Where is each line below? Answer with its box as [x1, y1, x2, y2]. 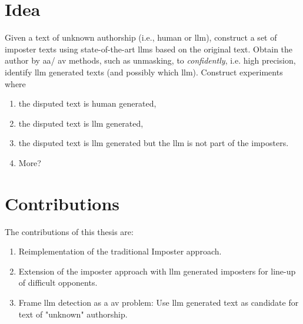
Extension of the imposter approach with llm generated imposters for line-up [18, 265, 296, 277]
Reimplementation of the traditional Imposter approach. [18, 245, 222, 257]
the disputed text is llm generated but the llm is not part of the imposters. [18, 137, 289, 149]
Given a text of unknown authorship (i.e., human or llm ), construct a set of [5, 31, 277, 44]
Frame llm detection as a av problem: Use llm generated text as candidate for [18, 296, 299, 308]
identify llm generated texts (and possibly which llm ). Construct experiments [5, 65, 283, 78]
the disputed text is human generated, [18, 97, 157, 110]
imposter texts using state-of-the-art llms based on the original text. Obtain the [5, 42, 293, 55]
